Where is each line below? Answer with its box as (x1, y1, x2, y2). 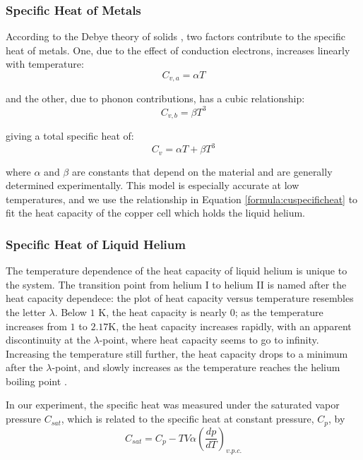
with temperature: (6, 56, 84, 71)
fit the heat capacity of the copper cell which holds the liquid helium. (6, 205, 306, 220)
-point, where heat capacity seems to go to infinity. (99, 332, 319, 347)
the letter (6, 304, 46, 319)
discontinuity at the (6, 332, 90, 347)
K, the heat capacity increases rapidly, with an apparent (108, 318, 352, 333)
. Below (54, 304, 87, 319)
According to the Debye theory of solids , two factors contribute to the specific (6, 29, 345, 44)
